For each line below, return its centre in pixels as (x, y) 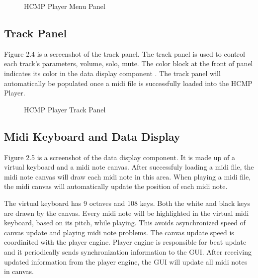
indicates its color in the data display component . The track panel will (112, 73)
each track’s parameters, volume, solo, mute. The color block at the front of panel (129, 63)
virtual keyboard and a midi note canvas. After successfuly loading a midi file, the (129, 167)
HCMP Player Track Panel (65, 109)
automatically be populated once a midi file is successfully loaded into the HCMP (128, 83)
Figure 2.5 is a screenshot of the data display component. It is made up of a (120, 157)
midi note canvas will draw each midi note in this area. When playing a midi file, (128, 176)
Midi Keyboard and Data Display (92, 136)
